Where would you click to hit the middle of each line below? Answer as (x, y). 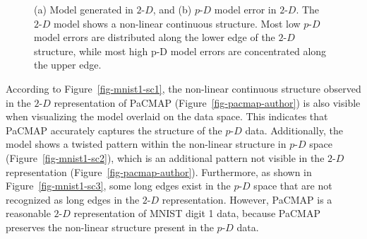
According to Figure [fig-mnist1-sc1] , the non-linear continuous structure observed (183, 88)
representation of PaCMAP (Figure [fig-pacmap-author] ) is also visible (207, 102)
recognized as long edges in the (73, 199)
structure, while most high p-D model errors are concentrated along (180, 51)
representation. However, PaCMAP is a (247, 199)
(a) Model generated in (84, 9)
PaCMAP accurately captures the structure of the (114, 130)
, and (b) (172, 9)
